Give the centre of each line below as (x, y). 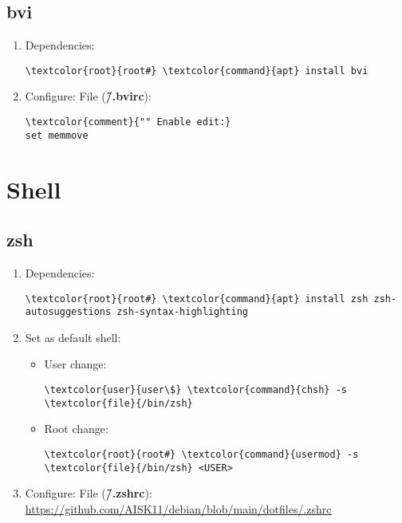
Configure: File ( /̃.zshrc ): (89, 493)
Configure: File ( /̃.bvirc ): (88, 96)
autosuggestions (68, 312)
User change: (75, 364)
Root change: (76, 429)
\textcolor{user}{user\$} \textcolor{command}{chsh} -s (196, 390)
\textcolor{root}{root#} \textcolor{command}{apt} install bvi (197, 71)
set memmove (57, 135)
